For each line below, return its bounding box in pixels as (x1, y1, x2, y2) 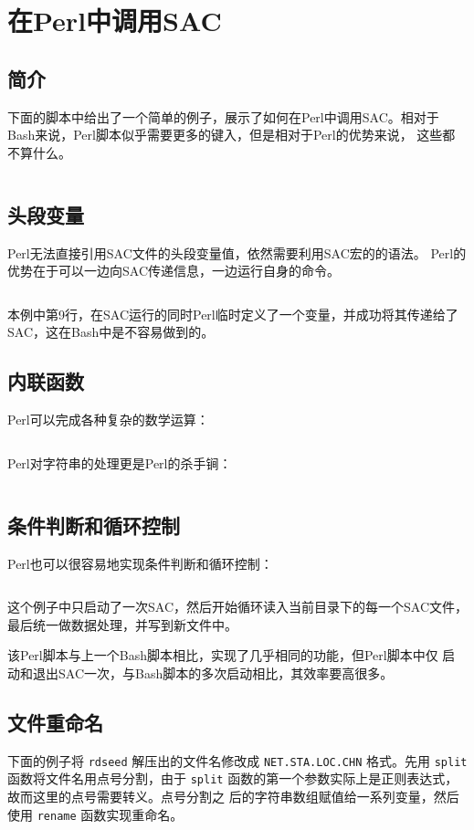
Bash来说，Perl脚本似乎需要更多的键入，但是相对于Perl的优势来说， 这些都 (7, 125, 456, 144)
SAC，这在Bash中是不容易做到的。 (7, 322, 215, 341)
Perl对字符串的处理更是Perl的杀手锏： (7, 453, 232, 472)
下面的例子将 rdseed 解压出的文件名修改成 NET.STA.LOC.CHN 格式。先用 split (7, 751, 468, 770)
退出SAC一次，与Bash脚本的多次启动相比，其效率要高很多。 (32, 663, 394, 682)
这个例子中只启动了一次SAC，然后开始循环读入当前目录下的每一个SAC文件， (7, 597, 468, 616)
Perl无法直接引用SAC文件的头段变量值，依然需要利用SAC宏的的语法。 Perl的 (7, 243, 467, 262)
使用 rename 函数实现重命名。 (7, 804, 184, 824)
